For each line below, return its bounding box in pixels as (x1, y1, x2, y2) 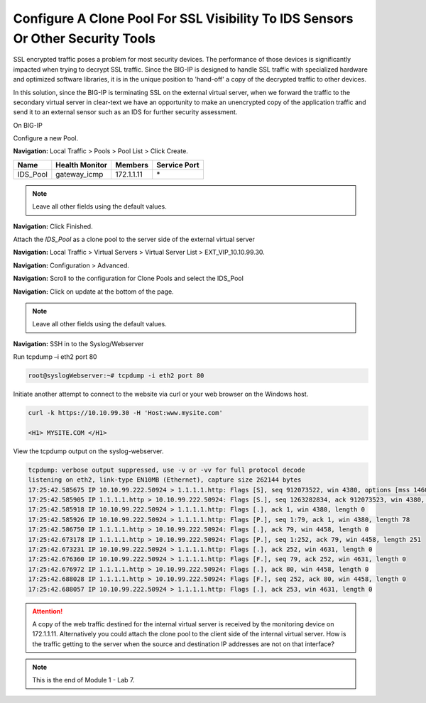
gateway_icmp (55, 169, 104, 179)
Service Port (156, 160, 200, 170)
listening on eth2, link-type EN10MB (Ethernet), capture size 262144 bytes (28, 476, 302, 484)
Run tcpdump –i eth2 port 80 (13, 353, 97, 361)
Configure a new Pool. (13, 134, 78, 143)
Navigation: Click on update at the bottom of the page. (13, 287, 174, 296)
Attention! (32, 607, 63, 615)
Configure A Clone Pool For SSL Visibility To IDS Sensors (13, 11, 354, 26)
